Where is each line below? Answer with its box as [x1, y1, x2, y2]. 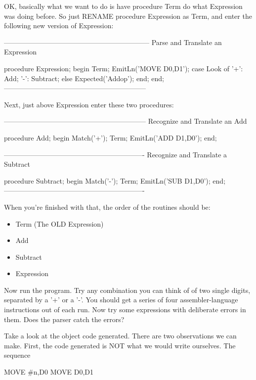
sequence [4, 350, 31, 360]
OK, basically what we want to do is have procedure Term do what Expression [4, 1, 243, 11]
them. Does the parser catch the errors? [4, 314, 125, 324]
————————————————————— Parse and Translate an [4, 37, 222, 47]
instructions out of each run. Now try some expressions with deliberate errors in [4, 304, 246, 315]
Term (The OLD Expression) [15, 218, 104, 229]
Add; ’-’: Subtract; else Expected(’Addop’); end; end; [4, 73, 164, 83]
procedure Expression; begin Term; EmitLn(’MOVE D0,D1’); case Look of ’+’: [4, 63, 243, 73]
